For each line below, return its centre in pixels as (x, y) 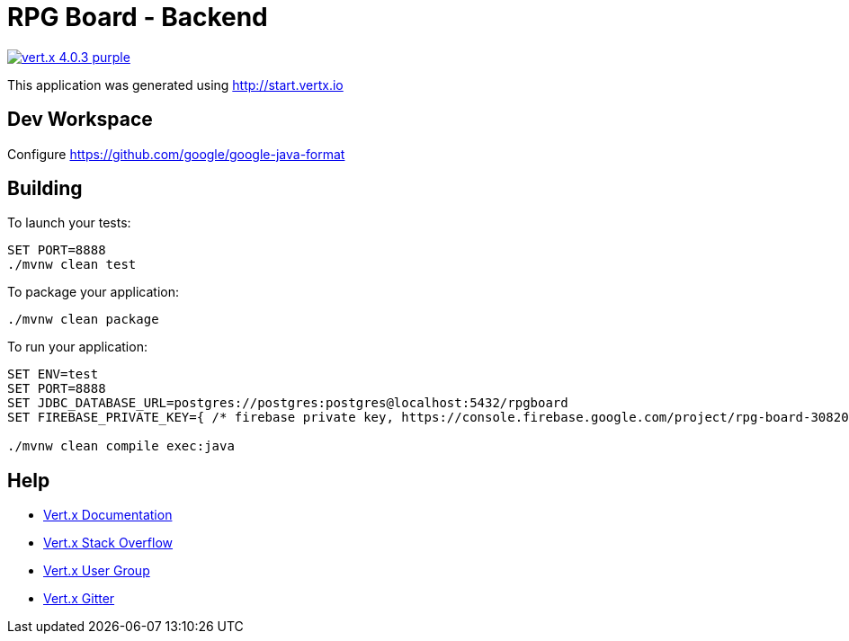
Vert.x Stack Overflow (108, 543)
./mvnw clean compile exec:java (121, 446)
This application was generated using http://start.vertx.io (175, 85)
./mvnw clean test (72, 265)
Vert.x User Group (97, 571)
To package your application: (94, 292)
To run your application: (77, 347)
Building (45, 189)
